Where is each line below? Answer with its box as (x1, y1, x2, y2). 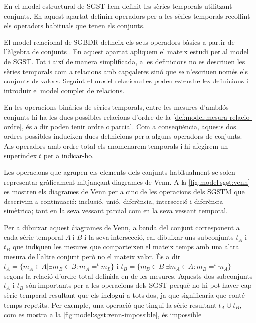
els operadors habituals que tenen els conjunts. (4, 20, 145, 31)
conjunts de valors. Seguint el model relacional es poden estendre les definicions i (4, 76, 248, 86)
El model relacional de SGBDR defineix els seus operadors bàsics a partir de (4, 37, 235, 47)
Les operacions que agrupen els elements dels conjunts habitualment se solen (4, 166, 235, 177)
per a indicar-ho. (43, 150, 94, 161)
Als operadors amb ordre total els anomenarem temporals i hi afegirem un (4, 140, 228, 151)
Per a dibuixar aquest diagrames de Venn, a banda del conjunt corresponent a (4, 222, 240, 232)
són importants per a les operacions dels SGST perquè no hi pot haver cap (26, 280, 252, 290)
